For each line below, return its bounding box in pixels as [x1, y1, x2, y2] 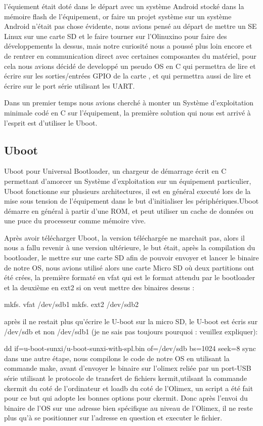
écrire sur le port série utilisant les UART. [4, 80, 135, 91]
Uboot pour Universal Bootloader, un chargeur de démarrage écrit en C [4, 166, 227, 176]
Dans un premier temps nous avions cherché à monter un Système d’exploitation [4, 97, 254, 108]
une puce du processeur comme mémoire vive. [4, 215, 146, 226]
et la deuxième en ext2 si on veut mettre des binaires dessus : [4, 282, 195, 292]
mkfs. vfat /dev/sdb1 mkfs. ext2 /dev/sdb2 [4, 299, 139, 309]
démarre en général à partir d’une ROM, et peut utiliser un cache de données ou [4, 205, 253, 216]
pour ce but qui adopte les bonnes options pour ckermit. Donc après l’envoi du [4, 393, 248, 403]
